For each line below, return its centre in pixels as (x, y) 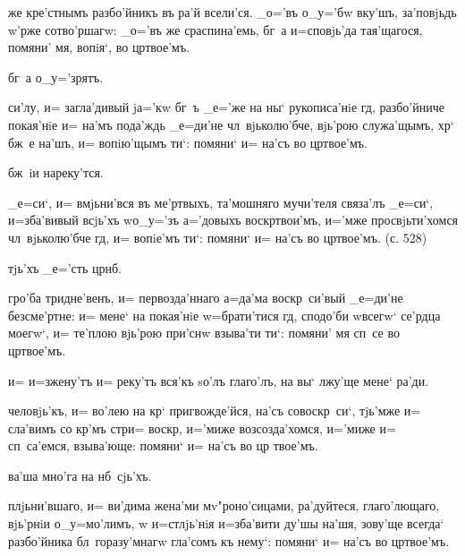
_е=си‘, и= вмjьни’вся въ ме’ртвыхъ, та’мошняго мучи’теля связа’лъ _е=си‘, (221, 202)
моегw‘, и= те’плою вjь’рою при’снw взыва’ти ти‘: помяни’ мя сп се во (204, 333)
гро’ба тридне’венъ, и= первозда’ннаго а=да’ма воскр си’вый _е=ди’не (206, 298)
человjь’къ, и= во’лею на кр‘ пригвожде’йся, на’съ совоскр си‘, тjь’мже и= (215, 411)
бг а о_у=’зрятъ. (56, 77)
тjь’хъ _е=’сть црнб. (65, 267)
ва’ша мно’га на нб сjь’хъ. (80, 475)
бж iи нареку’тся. (56, 172)
